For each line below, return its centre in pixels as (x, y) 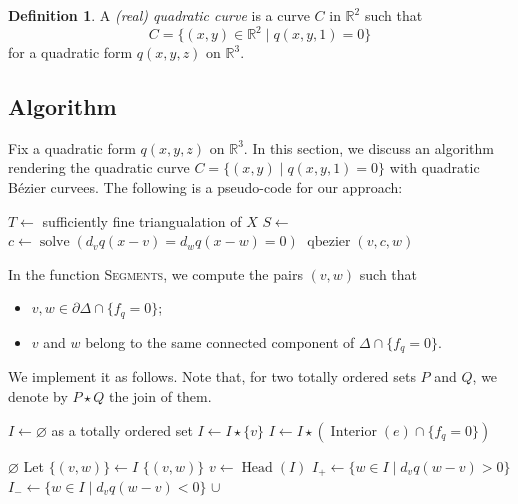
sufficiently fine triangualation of (142, 220)
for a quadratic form (70, 52)
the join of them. (160, 395)
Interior (353, 431)
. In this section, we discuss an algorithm (368, 147)
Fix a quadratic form (72, 147)
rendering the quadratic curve (99, 167)
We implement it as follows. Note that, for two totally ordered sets (212, 376)
